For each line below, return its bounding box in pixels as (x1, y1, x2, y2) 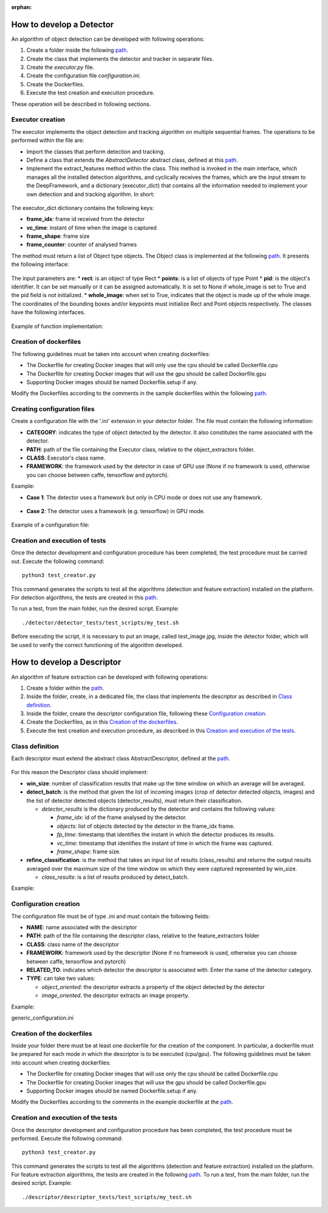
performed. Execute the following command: (11, 1134, 123, 1142)
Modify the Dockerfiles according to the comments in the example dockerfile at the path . (11, 1099, 233, 1106)
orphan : (11, 4, 32, 10)
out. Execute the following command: (11, 558, 104, 565)
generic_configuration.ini (11, 1014, 74, 1021)
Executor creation (11, 116, 65, 124)
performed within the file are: (11, 137, 84, 144)
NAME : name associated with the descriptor (26, 924, 137, 931)
